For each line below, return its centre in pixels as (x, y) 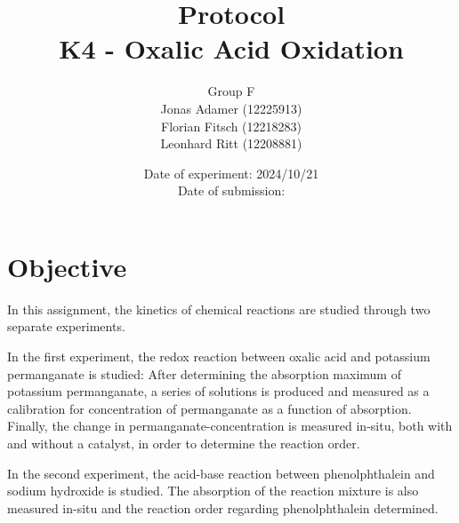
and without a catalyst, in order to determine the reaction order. (184, 443)
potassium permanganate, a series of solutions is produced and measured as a (218, 391)
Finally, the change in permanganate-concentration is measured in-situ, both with (230, 426)
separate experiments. (66, 326)
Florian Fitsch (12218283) (231, 126)
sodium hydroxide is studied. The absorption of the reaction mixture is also (213, 491)
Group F (231, 91)
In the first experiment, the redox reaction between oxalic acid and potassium (219, 356)
